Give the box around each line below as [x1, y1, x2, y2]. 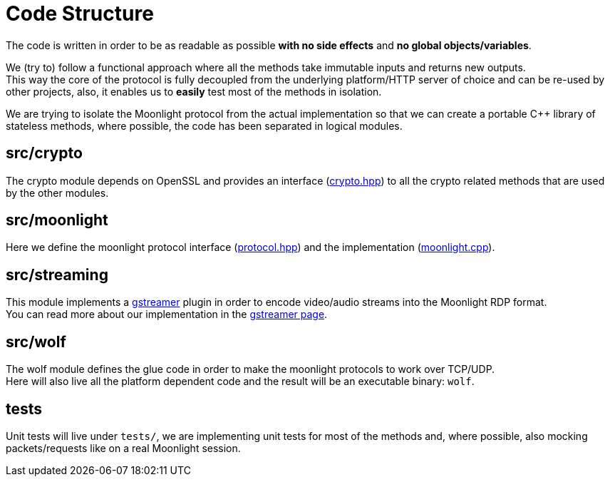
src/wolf [6, 332, 66, 351]
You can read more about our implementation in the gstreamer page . [6, 308, 328, 321]
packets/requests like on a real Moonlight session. [6, 441, 241, 454]
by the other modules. [6, 186, 109, 199]
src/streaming [6, 265, 108, 284]
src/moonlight [6, 211, 108, 230]
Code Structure [6, 1, 154, 26]
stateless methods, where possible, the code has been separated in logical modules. [6, 119, 403, 132]
